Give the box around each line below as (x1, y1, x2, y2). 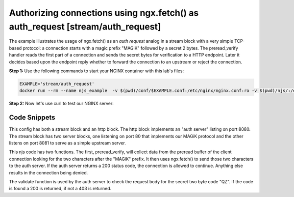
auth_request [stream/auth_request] (9, 21, 161, 32)
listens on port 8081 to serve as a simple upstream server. (9, 140, 126, 146)
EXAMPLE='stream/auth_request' (19, 81, 95, 86)
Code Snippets (9, 113, 55, 122)
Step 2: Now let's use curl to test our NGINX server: (9, 101, 114, 107)
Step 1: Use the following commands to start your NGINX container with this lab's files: (9, 68, 184, 74)
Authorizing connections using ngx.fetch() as (9, 7, 199, 18)
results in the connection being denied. (9, 169, 88, 175)
